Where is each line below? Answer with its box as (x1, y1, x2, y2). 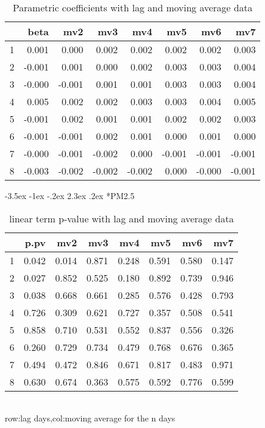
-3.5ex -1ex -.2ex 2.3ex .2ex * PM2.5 (5, 189, 135, 201)
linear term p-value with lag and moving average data (9, 211, 234, 225)
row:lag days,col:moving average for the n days (5, 412, 175, 424)
